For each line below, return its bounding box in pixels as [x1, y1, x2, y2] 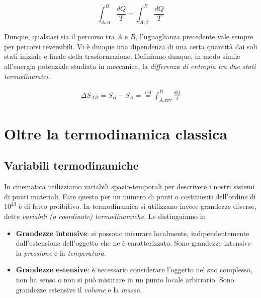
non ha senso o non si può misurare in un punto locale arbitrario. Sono [16, 274, 234, 284]
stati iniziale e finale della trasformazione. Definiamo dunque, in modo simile [4, 51, 240, 61]
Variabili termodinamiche [4, 158, 139, 173]
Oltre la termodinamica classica [4, 123, 228, 143]
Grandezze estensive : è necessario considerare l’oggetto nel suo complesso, [16, 264, 252, 275]
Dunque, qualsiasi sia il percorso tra [4, 31, 115, 42]
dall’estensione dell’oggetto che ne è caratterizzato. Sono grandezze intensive [16, 238, 251, 248]
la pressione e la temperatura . [16, 247, 106, 258]
